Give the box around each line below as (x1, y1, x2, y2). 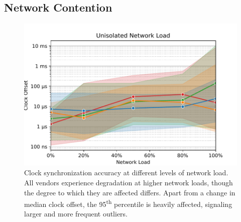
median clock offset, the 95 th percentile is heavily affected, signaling (24, 197, 232, 209)
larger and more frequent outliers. (24, 208, 128, 219)
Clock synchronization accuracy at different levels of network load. (24, 167, 228, 178)
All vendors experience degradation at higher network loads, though (24, 177, 233, 188)
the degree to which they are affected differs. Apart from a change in (24, 187, 235, 197)
